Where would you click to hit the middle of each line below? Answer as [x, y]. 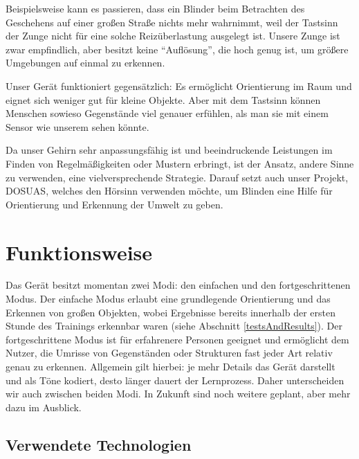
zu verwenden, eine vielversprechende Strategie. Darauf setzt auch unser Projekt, [177, 177]
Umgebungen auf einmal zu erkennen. [85, 63]
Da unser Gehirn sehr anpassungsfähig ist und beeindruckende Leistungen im [169, 150]
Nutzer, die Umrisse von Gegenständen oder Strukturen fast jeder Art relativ [169, 353]
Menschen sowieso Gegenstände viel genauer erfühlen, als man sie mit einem [167, 113]
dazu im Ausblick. [44, 407]
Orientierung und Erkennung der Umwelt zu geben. [114, 204]
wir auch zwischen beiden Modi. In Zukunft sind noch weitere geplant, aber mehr [178, 394]
